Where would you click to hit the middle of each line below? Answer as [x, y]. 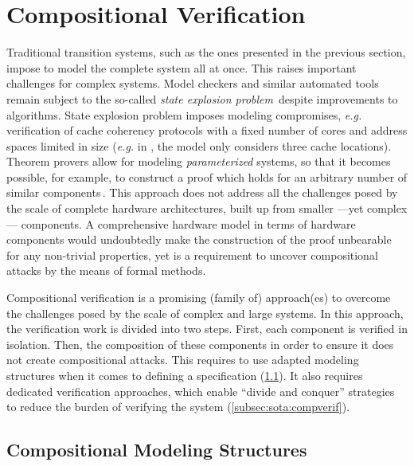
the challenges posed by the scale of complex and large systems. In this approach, [205, 313]
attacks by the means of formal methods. [106, 270]
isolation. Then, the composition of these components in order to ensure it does [200, 344]
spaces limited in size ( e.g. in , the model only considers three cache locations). [199, 145]
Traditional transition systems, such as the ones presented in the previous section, [206, 52]
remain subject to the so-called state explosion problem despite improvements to [202, 98]
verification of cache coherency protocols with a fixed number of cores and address [207, 130]
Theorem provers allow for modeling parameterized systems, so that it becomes [199, 161]
